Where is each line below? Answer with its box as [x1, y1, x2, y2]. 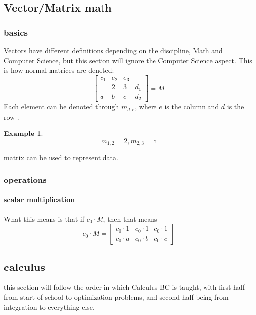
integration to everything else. [4, 301, 95, 312]
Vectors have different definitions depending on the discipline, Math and [4, 45, 223, 55]
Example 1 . [4, 128, 43, 138]
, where [135, 101, 157, 112]
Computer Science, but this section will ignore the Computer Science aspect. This [4, 55, 252, 65]
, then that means [103, 213, 157, 224]
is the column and [164, 101, 219, 112]
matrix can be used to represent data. [4, 152, 118, 163]
